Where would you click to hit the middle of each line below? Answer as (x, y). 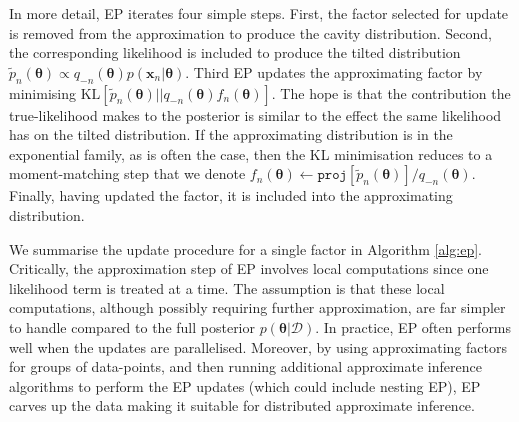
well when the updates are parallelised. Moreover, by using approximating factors (258, 346)
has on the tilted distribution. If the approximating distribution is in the (231, 134)
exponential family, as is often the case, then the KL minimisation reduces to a (251, 153)
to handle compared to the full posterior (132, 326)
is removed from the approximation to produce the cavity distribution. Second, (250, 32)
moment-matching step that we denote (127, 173)
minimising (42, 92)
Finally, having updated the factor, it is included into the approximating (231, 195)
